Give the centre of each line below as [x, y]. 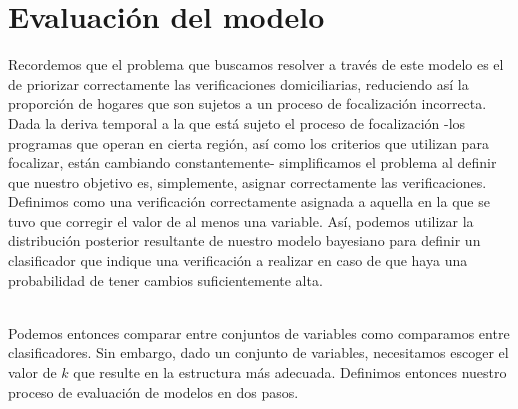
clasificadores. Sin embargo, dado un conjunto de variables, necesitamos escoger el [258, 352]
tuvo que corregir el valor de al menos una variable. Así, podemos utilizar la [241, 220]
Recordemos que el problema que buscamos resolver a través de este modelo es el [256, 64]
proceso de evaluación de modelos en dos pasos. [153, 391]
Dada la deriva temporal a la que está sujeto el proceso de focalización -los [237, 122]
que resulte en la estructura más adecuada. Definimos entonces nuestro [290, 372]
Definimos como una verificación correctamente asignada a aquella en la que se [249, 201]
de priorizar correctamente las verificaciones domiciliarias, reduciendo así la [238, 83]
